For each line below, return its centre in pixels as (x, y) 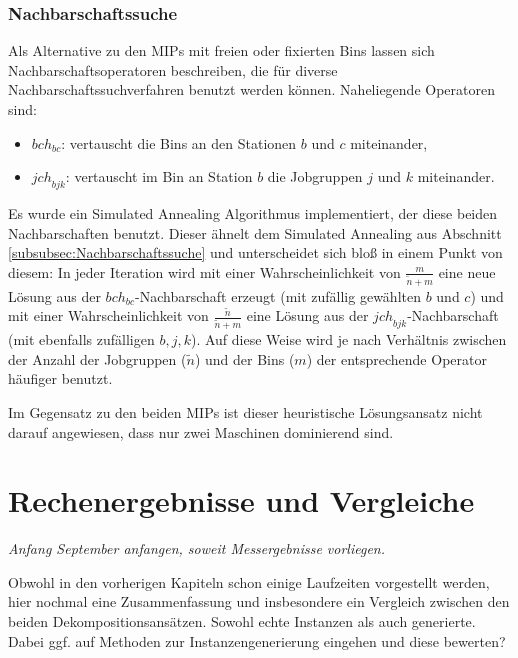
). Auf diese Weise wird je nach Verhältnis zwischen (348, 339)
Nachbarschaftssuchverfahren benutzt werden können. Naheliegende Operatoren (251, 89)
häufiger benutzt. (60, 378)
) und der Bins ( (244, 358)
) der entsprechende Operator (396, 358)
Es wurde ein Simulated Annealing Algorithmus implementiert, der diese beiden (253, 212)
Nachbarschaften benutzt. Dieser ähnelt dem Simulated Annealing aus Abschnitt (255, 232)
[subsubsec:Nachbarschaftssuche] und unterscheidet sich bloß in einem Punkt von (255, 252)
